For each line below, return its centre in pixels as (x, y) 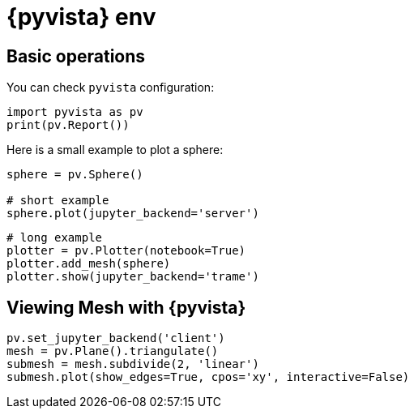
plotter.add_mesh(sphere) (89, 264)
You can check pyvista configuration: (111, 88)
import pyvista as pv (75, 112)
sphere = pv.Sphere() (75, 175)
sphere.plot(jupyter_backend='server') (133, 214)
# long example (55, 238)
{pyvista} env (81, 17)
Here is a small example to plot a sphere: (115, 150)
